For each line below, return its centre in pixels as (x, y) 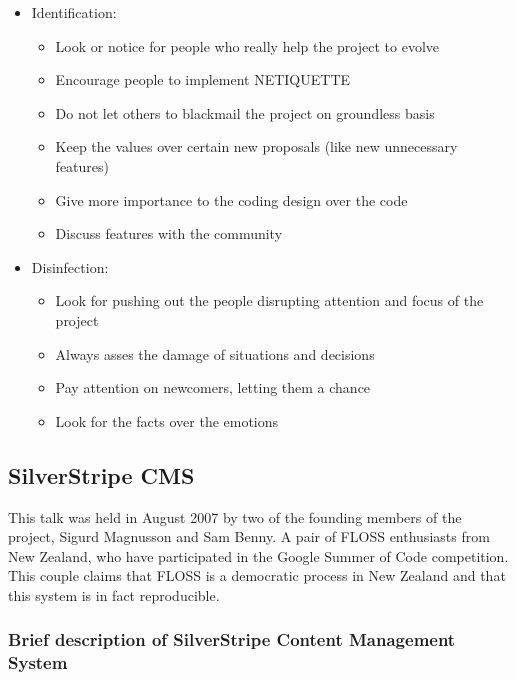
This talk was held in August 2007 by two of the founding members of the (235, 516)
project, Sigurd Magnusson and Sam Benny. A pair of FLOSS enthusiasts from (249, 536)
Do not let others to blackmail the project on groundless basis (245, 112)
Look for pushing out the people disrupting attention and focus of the (269, 300)
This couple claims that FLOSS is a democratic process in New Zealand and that (257, 575)
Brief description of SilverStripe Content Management (232, 639)
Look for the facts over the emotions (167, 420)
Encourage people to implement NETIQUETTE (203, 79)
